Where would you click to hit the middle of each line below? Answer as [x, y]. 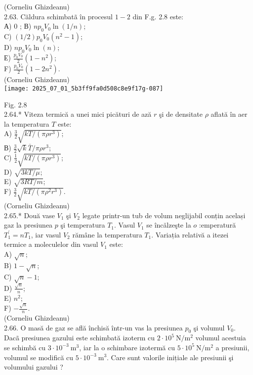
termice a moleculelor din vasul [51, 244]
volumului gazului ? [34, 367]
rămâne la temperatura [107, 234]
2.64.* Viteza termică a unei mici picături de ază [78, 114]
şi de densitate [181, 114]
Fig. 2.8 [16, 104]
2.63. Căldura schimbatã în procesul [58, 16]
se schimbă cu [25, 347]
